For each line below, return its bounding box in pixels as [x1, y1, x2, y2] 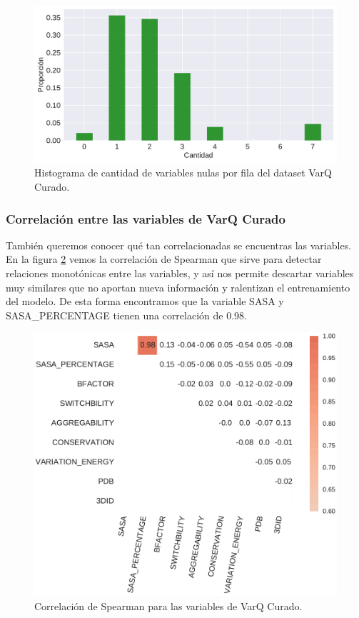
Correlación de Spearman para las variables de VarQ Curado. [34, 598, 303, 613]
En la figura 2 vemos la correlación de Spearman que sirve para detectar [6, 251, 322, 266]
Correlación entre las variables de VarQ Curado [6, 209, 285, 227]
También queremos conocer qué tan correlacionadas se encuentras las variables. [6, 237, 352, 252]
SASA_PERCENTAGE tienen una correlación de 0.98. [6, 307, 247, 322]
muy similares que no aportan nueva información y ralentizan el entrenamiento [6, 279, 350, 294]
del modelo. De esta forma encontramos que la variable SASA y [6, 294, 284, 309]
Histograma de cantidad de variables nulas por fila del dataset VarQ [34, 165, 332, 180]
